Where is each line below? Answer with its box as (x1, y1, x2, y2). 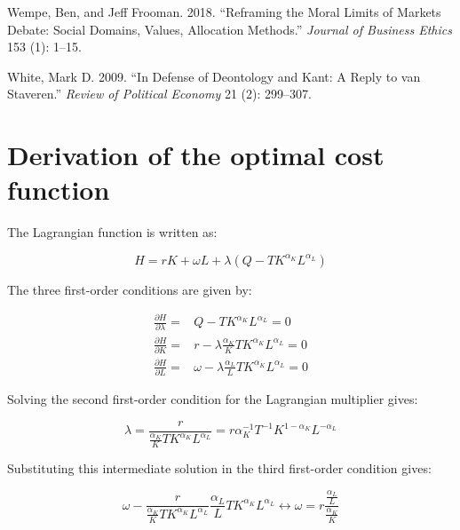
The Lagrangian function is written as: (7, 223, 218, 241)
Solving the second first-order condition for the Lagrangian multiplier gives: (7, 390, 418, 408)
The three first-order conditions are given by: (7, 280, 252, 298)
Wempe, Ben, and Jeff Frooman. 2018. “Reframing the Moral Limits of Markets (7, 3, 441, 20)
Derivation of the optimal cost (7, 137, 385, 173)
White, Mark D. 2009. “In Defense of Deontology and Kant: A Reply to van (7, 67, 421, 85)
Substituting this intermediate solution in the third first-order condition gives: (7, 459, 432, 478)
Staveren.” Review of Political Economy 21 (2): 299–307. (7, 84, 312, 103)
